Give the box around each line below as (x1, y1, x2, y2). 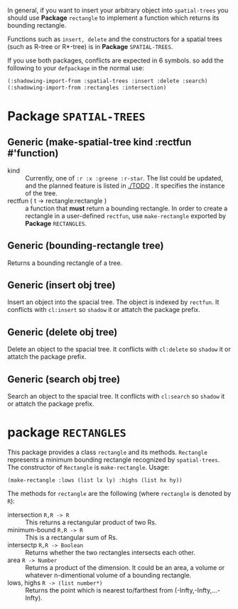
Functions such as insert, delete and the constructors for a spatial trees (7, 35, 222, 43)
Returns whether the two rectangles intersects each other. (25, 548, 195, 556)
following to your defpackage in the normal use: (7, 64, 144, 72)
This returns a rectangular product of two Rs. (25, 518, 157, 527)
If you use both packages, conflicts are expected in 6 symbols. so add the (7, 56, 224, 65)
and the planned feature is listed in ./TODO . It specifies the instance (25, 181, 225, 190)
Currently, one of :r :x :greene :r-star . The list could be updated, (25, 173, 224, 182)
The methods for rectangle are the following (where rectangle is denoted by (7, 489, 232, 497)
